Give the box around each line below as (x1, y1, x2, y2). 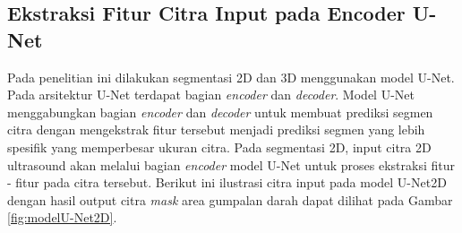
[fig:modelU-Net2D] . (7, 208, 117, 227)
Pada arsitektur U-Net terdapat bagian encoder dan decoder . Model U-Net (7, 85, 415, 104)
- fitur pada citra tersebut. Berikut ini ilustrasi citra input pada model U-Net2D (7, 173, 447, 192)
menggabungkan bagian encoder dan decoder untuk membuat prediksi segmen (7, 102, 433, 121)
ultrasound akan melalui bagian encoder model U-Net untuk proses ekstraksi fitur (7, 155, 456, 174)
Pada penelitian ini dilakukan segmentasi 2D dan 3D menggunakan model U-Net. (7, 67, 455, 86)
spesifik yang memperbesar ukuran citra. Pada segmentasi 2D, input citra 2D (7, 137, 432, 156)
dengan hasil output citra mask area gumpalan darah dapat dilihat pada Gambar (7, 190, 453, 209)
